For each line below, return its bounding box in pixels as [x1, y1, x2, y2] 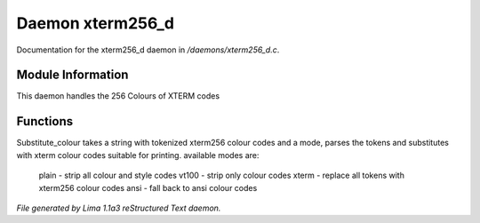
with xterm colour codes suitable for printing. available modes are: [16, 149, 260, 160]
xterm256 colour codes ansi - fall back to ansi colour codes [38, 182, 258, 193]
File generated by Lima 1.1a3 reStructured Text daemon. [16, 203, 221, 213]
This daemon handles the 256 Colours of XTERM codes [16, 91, 220, 101]
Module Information [16, 68, 129, 83]
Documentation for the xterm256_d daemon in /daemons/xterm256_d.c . [16, 44, 280, 55]
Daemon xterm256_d [16, 13, 175, 33]
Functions [16, 114, 74, 129]
